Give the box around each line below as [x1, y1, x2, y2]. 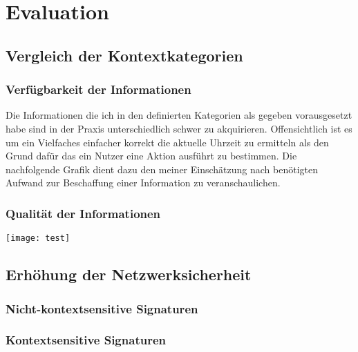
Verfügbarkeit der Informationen [6, 81, 191, 98]
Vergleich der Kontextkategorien [6, 44, 243, 66]
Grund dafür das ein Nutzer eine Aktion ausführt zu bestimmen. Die [6, 148, 297, 163]
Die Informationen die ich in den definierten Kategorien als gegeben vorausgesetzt [6, 108, 352, 122]
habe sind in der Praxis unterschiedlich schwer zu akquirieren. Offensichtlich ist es [6, 121, 352, 135]
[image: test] [6, 233, 70, 244]
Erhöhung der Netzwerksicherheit [6, 264, 252, 285]
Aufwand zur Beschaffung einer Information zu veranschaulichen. [6, 175, 281, 190]
